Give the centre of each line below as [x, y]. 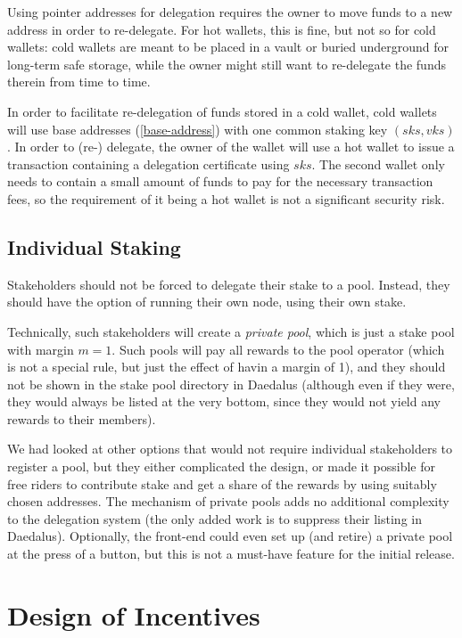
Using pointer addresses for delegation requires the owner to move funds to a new [230, 12]
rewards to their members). [82, 418]
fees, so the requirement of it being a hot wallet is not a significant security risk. [226, 198]
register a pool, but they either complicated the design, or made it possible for [222, 466]
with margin [41, 349]
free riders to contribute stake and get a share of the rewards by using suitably [222, 483]
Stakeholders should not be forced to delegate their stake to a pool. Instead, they [229, 284]
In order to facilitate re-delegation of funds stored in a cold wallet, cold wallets [222, 111]
